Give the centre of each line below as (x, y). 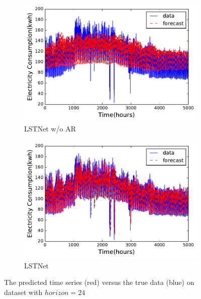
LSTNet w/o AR (50, 128)
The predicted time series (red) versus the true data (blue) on (99, 282)
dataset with (23, 292)
